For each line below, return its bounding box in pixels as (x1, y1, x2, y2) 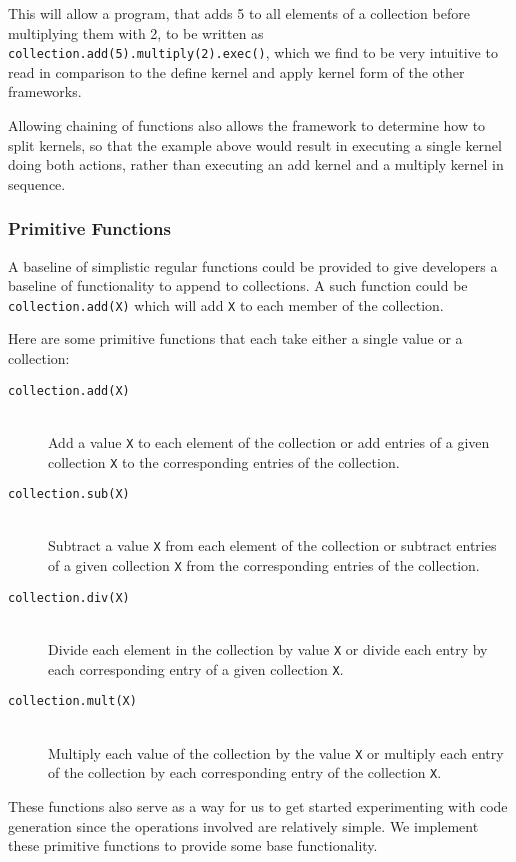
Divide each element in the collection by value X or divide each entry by (48, 639, 488, 660)
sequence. (8, 173, 66, 194)
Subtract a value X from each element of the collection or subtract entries (48, 535, 497, 556)
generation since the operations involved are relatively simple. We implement (8, 815, 479, 836)
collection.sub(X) (8, 487, 130, 502)
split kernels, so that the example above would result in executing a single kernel (8, 134, 502, 155)
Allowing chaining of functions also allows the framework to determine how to (8, 115, 486, 136)
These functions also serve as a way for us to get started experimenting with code (8, 795, 508, 816)
